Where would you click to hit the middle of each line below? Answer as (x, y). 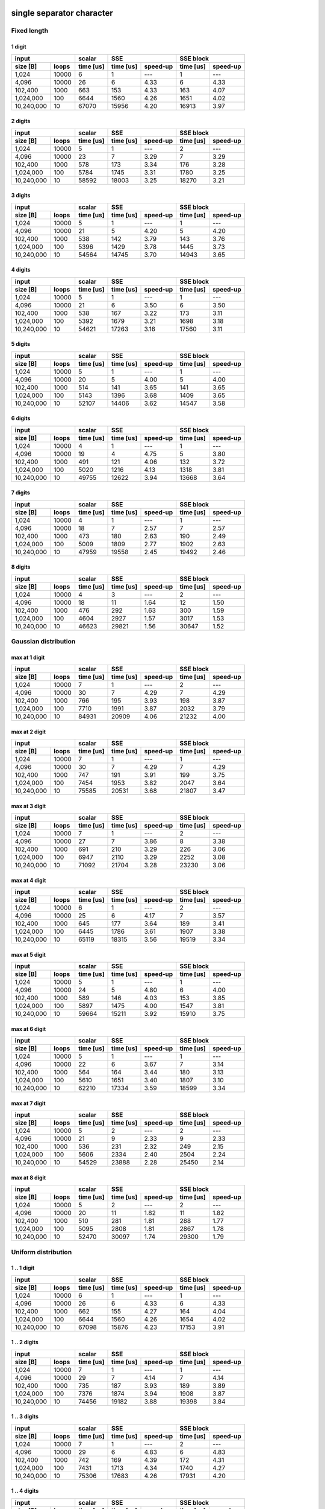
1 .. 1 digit (23, 1268)
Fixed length (30, 31)
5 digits (21, 344)
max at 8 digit (29, 1178)
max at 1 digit (28, 657)
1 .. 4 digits (25, 1491)
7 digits (20, 493)
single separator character (62, 13)
